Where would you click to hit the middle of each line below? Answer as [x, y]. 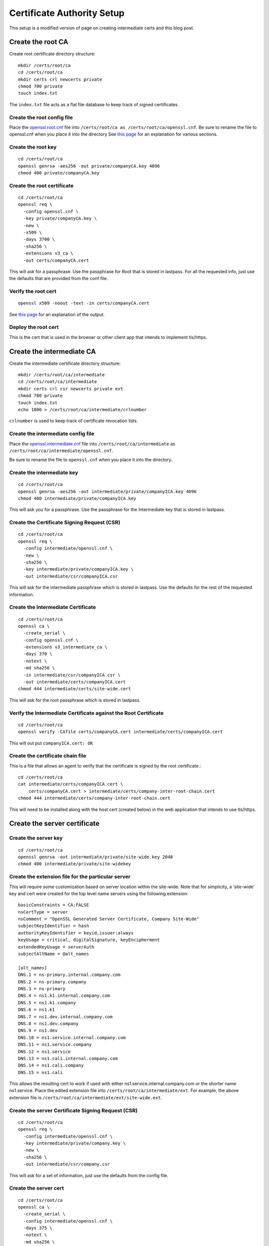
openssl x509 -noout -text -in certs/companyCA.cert [84, 303]
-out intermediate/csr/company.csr [67, 1164]
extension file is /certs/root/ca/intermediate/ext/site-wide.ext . [86, 1097]
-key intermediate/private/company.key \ [74, 1143]
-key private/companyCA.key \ [60, 219]
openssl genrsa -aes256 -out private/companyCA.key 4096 [89, 166]
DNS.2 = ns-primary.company [52, 982]
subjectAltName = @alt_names [54, 954]
